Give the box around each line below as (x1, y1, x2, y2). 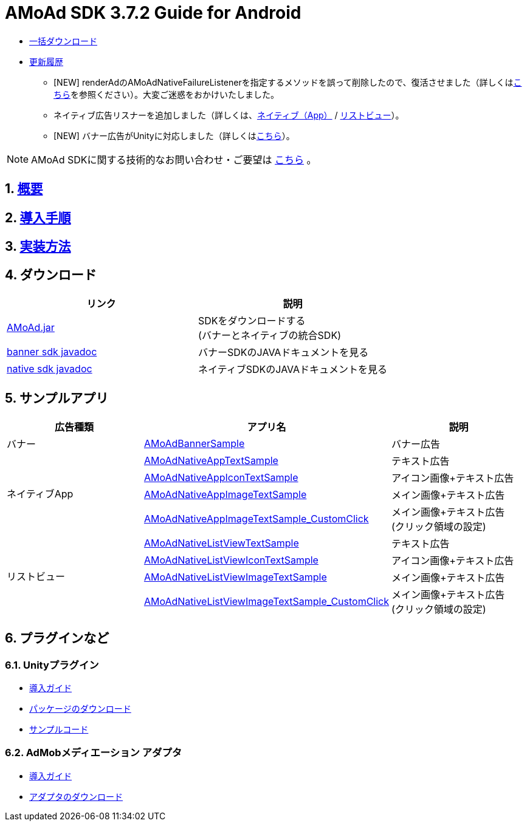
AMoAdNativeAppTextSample (143, 454, 278, 466)
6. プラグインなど (5, 630, 109, 646)
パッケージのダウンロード (29, 703, 131, 714)
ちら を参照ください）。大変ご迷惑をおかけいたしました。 (53, 89, 279, 100)
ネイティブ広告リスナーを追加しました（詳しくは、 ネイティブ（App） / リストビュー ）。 (53, 109, 404, 120)
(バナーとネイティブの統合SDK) (198, 329, 342, 341)
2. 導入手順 (5, 210, 71, 225)
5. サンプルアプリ (5, 391, 109, 406)
